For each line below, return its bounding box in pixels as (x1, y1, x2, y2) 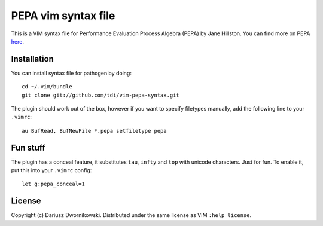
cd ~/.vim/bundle (22, 84, 72, 90)
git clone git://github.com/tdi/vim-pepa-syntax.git (22, 91, 179, 99)
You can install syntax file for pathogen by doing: (11, 69, 132, 77)
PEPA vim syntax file (11, 9, 115, 22)
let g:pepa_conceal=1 (22, 181, 85, 188)
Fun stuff (11, 142, 46, 152)
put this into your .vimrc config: (11, 167, 92, 174)
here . (11, 38, 24, 45)
